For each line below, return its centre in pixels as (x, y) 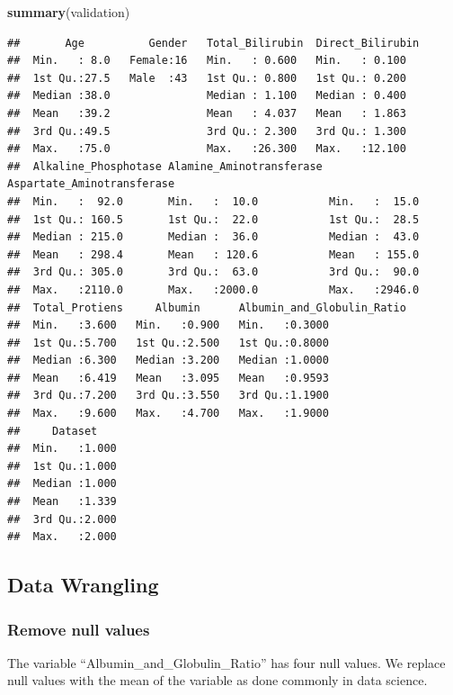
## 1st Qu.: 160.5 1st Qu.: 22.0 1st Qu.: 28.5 (213, 219)
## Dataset (53, 431)
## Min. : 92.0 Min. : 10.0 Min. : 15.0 (213, 201)
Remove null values (79, 629)
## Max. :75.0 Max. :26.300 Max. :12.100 (207, 149)
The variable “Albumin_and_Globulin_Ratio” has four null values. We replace (226, 662)
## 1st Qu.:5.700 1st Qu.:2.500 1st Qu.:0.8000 (168, 343)
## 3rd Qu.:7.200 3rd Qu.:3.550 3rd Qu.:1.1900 (168, 396)
